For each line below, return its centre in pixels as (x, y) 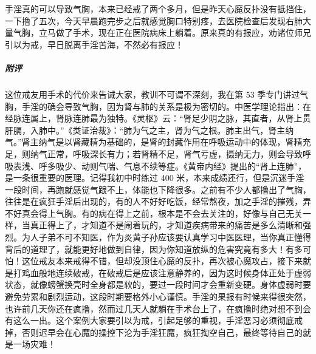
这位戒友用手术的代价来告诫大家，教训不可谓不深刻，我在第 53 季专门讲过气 (157, 94)
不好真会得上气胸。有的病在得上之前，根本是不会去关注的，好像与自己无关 (154, 213)
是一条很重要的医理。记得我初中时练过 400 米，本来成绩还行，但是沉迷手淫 (155, 178)
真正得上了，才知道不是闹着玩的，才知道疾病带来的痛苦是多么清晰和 (166, 225)
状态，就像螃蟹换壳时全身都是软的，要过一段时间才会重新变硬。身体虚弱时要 (158, 284)
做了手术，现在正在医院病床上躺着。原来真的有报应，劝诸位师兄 (183, 32)
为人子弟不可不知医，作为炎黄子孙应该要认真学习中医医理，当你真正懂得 (166, 237)
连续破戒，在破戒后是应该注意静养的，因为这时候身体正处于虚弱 (183, 272)
